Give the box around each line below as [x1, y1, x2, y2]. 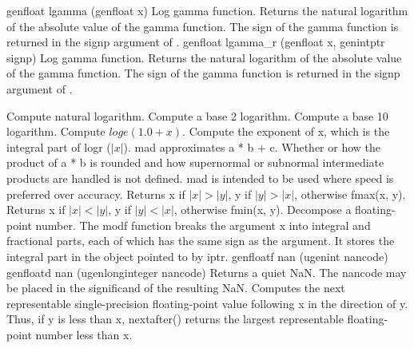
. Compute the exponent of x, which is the [182, 123, 390, 140]
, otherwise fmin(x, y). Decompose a [173, 201, 352, 218]
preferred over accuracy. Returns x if [6, 185, 185, 202]
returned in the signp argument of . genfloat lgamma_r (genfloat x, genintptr [6, 34, 385, 50]
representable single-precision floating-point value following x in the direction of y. [6, 295, 408, 311]
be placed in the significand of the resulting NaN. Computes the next [6, 279, 345, 296]
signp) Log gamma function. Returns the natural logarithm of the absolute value [6, 49, 402, 65]
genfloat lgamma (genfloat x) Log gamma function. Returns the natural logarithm [6, 2, 408, 18]
